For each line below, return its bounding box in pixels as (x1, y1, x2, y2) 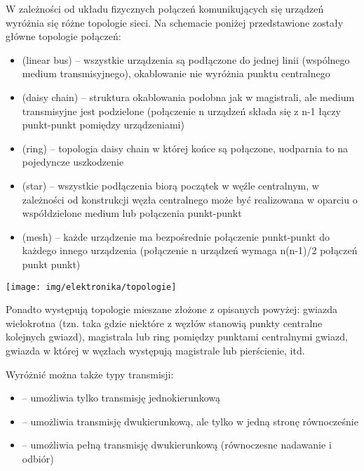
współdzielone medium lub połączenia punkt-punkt (22, 206, 242, 220)
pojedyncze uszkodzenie (22, 154, 124, 169)
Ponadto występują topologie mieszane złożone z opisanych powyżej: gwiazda (6, 302, 337, 317)
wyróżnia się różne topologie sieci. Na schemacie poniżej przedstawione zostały (6, 15, 344, 29)
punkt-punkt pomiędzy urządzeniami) (22, 117, 184, 132)
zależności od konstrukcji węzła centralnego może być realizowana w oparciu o (22, 192, 358, 206)
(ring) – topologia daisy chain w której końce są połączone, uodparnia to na (22, 140, 349, 155)
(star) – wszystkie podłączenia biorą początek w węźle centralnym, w (22, 178, 319, 192)
